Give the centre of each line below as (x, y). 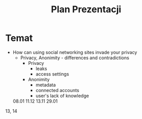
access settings (52, 74)
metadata (46, 85)
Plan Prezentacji (86, 9)
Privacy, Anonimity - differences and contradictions (75, 58)
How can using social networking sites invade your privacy (75, 52)
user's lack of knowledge (62, 96)
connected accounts (57, 90)
